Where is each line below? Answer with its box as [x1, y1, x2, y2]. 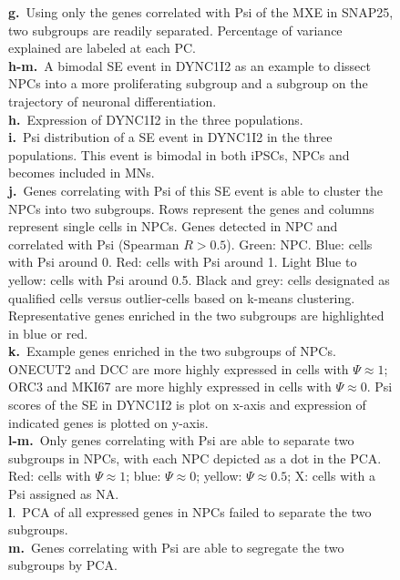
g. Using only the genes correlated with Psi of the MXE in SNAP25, [8, 3, 394, 21]
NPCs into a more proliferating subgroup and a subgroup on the [8, 74, 368, 93]
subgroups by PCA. [8, 555, 118, 575]
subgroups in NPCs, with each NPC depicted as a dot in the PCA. [8, 448, 382, 467]
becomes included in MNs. [8, 163, 155, 182]
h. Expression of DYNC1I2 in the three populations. [8, 109, 303, 128]
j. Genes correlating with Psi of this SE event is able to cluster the [8, 180, 383, 199]
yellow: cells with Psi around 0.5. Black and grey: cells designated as [8, 270, 390, 289]
